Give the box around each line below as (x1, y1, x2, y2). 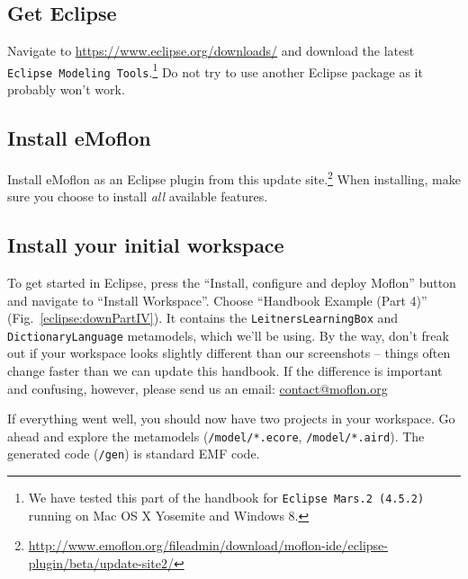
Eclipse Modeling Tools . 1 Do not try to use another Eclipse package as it (7, 59, 423, 81)
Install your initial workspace (7, 231, 284, 259)
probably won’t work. (7, 80, 125, 99)
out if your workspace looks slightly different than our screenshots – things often (7, 343, 451, 362)
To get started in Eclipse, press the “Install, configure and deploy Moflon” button (7, 272, 456, 291)
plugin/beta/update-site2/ (28, 553, 174, 572)
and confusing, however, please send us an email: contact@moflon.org (7, 379, 388, 397)
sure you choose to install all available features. (7, 187, 268, 206)
